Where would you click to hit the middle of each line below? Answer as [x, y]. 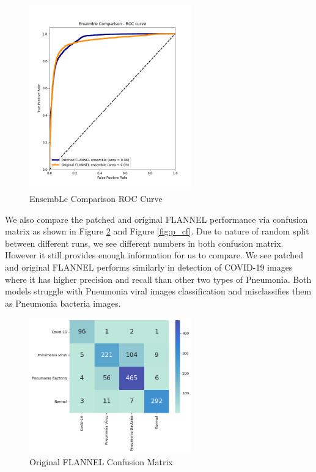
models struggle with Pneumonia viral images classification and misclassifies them [158, 291]
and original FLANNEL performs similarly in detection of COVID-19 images [149, 267]
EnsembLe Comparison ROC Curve [96, 198]
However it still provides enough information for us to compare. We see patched [154, 255]
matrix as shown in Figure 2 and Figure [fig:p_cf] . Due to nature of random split [157, 231]
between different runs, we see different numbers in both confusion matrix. [144, 243]
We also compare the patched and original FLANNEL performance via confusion [156, 219]
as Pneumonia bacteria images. [63, 303]
